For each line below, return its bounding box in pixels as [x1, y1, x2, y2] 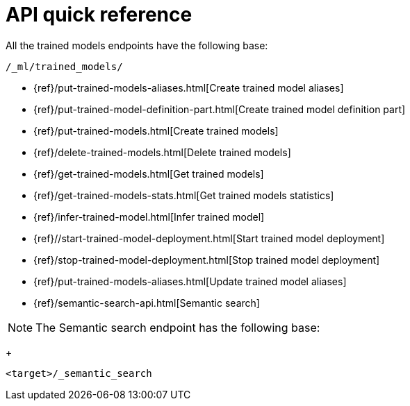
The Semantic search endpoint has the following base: [35, 320, 320, 335]
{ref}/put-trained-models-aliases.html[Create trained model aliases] [33, 81, 344, 94]
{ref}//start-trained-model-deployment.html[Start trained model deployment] [33, 232, 385, 244]
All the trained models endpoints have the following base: [6, 39, 268, 51]
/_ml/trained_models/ [6, 60, 123, 72]
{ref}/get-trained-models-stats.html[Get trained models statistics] [33, 189, 334, 201]
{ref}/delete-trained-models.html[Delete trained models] [33, 146, 291, 158]
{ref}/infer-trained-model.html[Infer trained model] [33, 210, 265, 223]
